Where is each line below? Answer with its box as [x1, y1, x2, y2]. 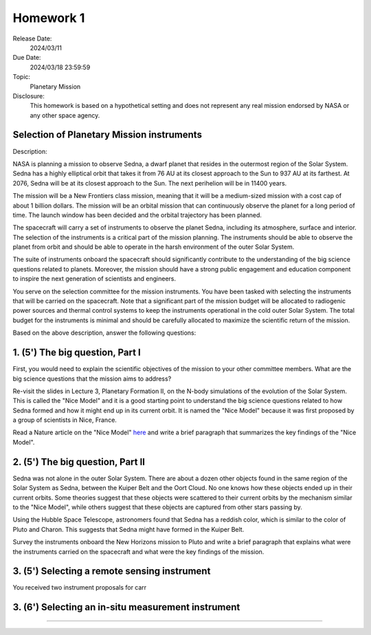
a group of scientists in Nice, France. [12, 416, 117, 424]
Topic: [12, 73, 31, 81]
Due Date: [12, 54, 41, 62]
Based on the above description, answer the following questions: [12, 328, 196, 337]
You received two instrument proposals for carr [12, 583, 147, 592]
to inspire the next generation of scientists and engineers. [12, 275, 177, 283]
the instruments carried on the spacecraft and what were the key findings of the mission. [12, 547, 265, 556]
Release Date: [12, 34, 52, 43]
